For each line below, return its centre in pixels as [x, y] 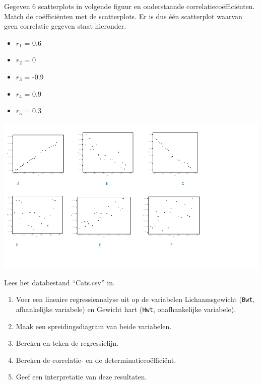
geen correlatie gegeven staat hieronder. [65, 26]
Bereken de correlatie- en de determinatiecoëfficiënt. [96, 360]
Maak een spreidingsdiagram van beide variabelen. [94, 326]
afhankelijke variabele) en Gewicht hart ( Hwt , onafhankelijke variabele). [126, 309]
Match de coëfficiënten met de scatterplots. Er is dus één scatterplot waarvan [123, 16]
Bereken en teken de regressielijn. [67, 343]
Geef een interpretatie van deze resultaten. [81, 377]
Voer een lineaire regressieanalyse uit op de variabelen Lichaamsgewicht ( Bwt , [135, 299]
